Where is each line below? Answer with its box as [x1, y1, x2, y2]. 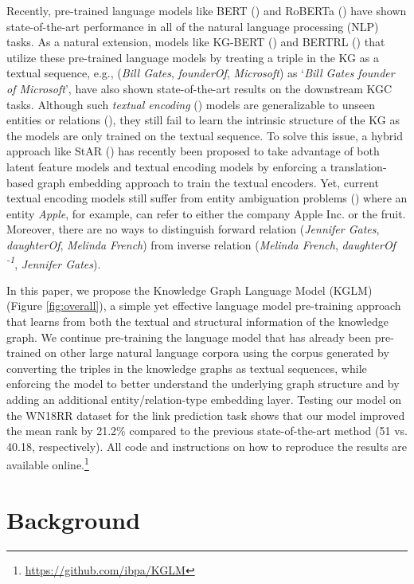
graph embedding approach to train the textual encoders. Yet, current [37, 174, 379, 190]
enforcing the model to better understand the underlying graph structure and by [6, 375, 400, 392]
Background [6, 503, 141, 535]
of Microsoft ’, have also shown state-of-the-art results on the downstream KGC [6, 80, 393, 96]
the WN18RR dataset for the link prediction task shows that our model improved [6, 406, 405, 423]
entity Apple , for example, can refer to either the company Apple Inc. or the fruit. [6, 205, 406, 221]
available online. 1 [6, 454, 89, 472]
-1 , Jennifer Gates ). [6, 253, 101, 272]
